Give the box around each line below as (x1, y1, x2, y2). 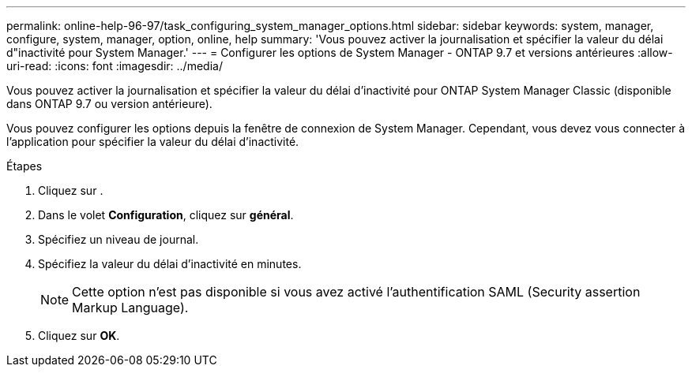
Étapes (6, 159, 43, 173)
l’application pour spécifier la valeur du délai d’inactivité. (6, 135, 299, 148)
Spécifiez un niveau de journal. (38, 233, 199, 246)
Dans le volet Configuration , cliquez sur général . (38, 208, 294, 222)
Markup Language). (72, 300, 189, 315)
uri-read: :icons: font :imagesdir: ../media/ (6, 59, 223, 73)
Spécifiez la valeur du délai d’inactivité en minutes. (38, 257, 302, 270)
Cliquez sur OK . (38, 329, 120, 342)
